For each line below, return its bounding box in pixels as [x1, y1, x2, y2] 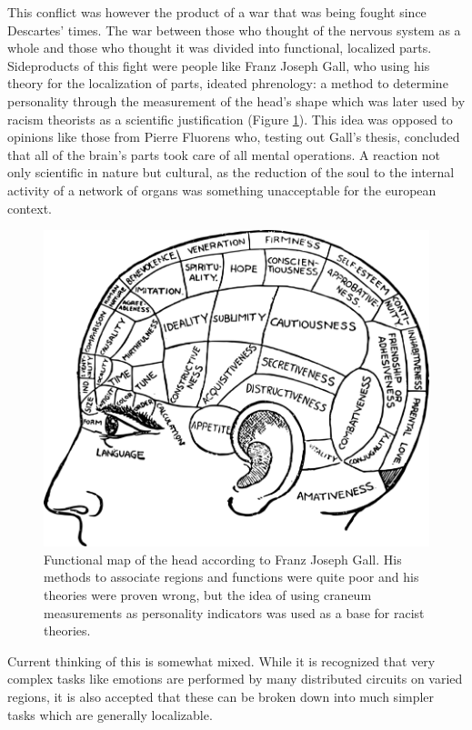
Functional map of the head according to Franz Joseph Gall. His [44, 549, 402, 568]
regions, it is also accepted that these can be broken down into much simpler [7, 686, 435, 705]
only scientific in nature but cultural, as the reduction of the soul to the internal [7, 163, 455, 182]
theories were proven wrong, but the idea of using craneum [44, 585, 372, 604]
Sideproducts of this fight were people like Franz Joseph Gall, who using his [7, 55, 430, 75]
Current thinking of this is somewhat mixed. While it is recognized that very [7, 651, 436, 670]
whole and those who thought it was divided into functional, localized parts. [7, 38, 432, 57]
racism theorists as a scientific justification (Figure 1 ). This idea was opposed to [7, 109, 453, 128]
